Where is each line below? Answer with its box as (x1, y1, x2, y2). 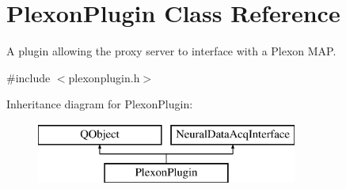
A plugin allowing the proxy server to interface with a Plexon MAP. (6, 43, 336, 59)
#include (6, 69, 51, 85)
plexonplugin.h (68, 69, 140, 85)
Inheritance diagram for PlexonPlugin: (6, 96, 193, 112)
